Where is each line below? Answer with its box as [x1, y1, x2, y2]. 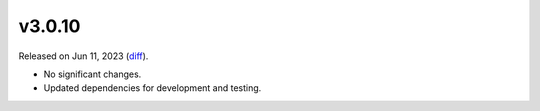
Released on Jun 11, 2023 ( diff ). [18, 50, 149, 62]
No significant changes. [43, 68, 142, 80]
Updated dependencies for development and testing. [43, 82, 262, 94]
